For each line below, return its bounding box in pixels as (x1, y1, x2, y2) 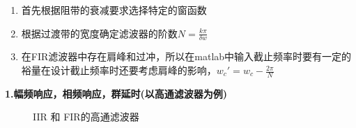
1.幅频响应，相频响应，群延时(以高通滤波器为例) (5, 86, 228, 100)
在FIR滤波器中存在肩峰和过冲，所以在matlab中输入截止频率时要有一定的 (21, 49, 352, 64)
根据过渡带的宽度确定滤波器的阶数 (21, 26, 178, 40)
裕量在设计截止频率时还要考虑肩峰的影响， (21, 63, 217, 77)
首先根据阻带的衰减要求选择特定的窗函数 (21, 3, 207, 17)
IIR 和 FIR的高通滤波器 (33, 109, 139, 124)
